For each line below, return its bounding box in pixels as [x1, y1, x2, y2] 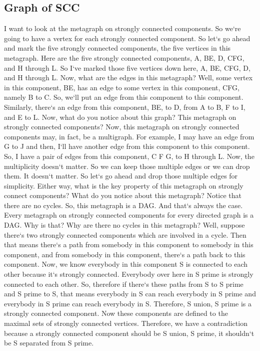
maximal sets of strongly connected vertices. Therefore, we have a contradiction [4, 318, 247, 328]
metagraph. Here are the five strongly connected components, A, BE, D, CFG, [4, 52, 244, 63]
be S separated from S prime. [4, 337, 94, 348]
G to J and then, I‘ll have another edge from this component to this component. [4, 141, 250, 151]
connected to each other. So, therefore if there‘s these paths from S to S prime [4, 278, 243, 289]
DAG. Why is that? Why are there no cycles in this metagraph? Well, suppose [4, 220, 245, 230]
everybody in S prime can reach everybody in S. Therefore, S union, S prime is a [4, 298, 252, 308]
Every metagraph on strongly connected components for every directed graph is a [4, 210, 254, 220]
